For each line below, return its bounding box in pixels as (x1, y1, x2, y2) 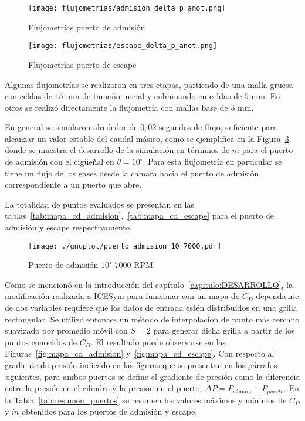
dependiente (256, 290, 299, 302)
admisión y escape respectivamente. (5, 221, 132, 233)
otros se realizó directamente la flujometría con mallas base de (5, 101, 228, 113)
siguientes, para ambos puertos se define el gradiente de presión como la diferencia (5, 370, 300, 382)
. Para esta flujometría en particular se (143, 155, 282, 168)
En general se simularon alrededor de (5, 121, 138, 133)
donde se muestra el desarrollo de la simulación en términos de (5, 144, 230, 156)
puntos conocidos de (5, 335, 77, 348)
